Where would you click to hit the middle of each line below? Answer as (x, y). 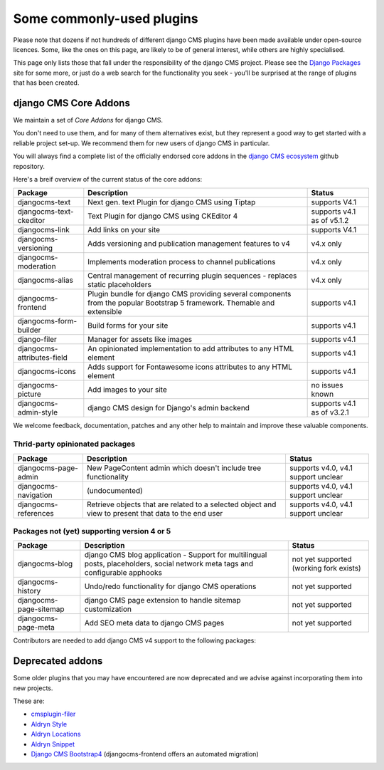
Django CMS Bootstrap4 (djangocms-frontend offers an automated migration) (145, 754)
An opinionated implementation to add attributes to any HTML (191, 349)
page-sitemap (41, 609)
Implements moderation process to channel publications (182, 262)
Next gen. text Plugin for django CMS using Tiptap (172, 202)
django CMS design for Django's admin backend (169, 408)
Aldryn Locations (56, 734)
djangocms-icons (47, 372)
